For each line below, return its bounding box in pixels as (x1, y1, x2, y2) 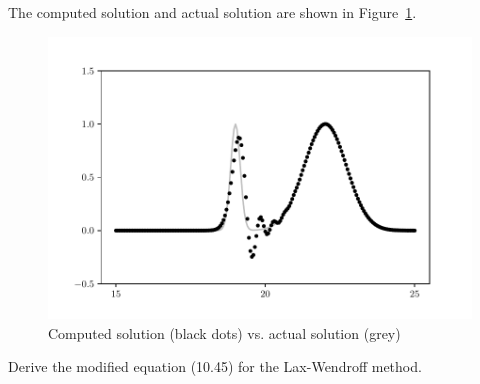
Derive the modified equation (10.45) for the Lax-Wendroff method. (8, 356, 422, 377)
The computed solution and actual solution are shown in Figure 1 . (8, 2, 417, 22)
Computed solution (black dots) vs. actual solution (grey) (48, 322, 401, 343)
